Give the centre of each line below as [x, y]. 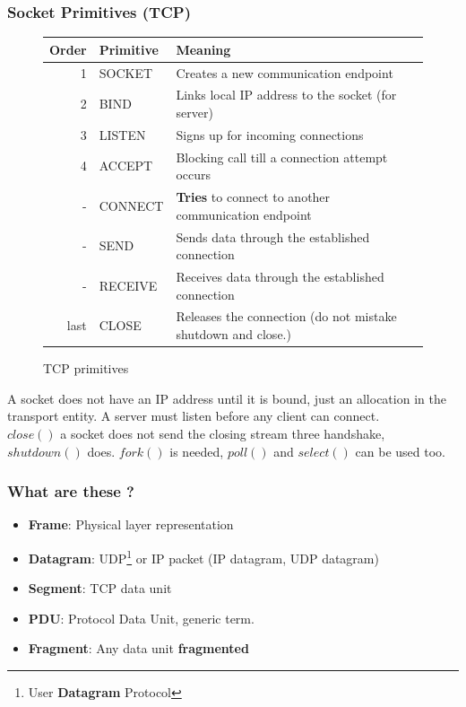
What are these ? [71, 491]
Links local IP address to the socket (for [286, 95]
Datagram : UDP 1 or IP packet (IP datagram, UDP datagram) [203, 556]
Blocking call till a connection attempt [282, 157]
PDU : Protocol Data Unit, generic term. [141, 618]
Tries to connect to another [253, 197]
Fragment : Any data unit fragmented [138, 648]
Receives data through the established [280, 276]
